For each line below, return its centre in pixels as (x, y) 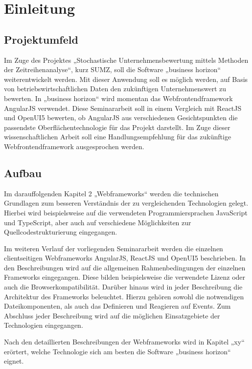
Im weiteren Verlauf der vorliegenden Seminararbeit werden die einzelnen (114, 248)
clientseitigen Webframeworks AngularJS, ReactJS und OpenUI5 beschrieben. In (125, 258)
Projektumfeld (41, 39)
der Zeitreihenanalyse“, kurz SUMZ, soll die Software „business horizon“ (113, 69)
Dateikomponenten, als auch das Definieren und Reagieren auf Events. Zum (117, 306)
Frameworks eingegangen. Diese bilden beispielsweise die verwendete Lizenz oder (125, 277)
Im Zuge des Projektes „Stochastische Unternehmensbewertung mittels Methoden (126, 60)
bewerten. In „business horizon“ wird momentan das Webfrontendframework (118, 98)
